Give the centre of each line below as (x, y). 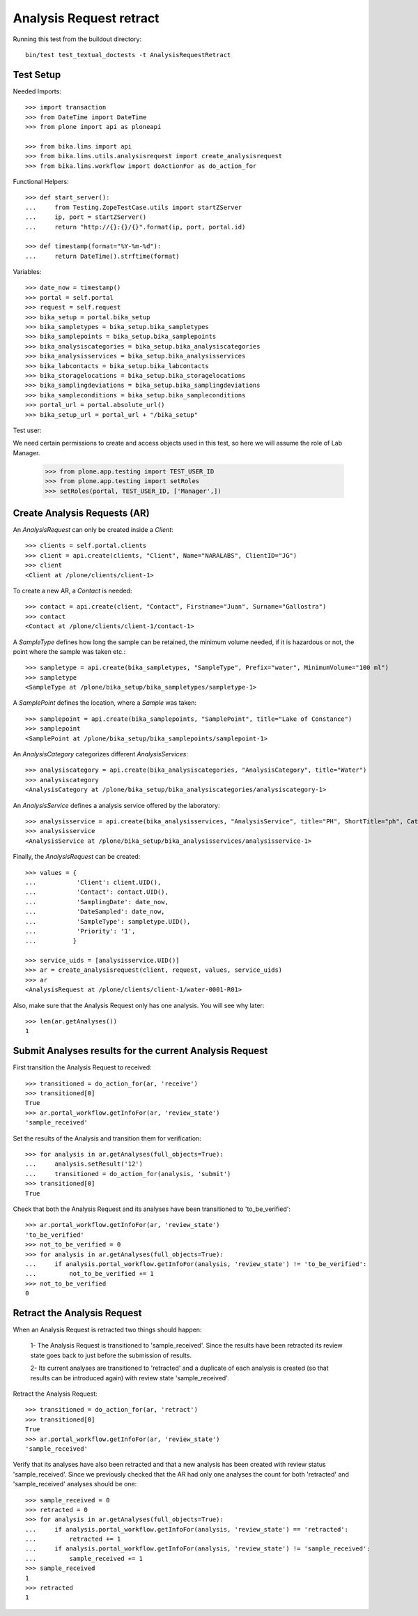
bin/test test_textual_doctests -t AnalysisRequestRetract (128, 55)
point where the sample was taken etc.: (69, 651)
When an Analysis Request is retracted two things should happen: (107, 1330)
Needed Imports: (37, 91)
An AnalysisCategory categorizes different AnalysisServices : (100, 754)
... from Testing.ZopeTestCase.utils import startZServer (134, 207)
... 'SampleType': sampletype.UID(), (108, 921)
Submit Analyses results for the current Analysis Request (140, 1051)
